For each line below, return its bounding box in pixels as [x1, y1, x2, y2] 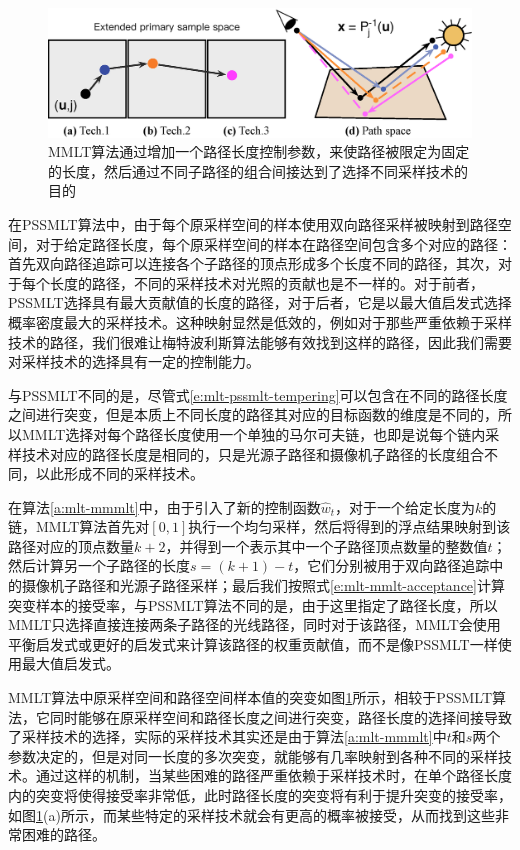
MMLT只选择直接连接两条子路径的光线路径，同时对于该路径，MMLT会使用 [8, 614, 501, 635]
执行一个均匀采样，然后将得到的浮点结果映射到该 [188, 516, 511, 537]
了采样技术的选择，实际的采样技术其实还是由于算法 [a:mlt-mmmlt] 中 [8, 726, 447, 747]
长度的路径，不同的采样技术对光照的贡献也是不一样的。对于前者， [49, 272, 484, 293]
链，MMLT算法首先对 [8, 516, 150, 537]
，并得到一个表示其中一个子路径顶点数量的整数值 [165, 535, 488, 556]
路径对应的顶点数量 [8, 535, 134, 556]
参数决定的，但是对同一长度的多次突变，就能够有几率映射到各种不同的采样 [8, 745, 498, 766]
